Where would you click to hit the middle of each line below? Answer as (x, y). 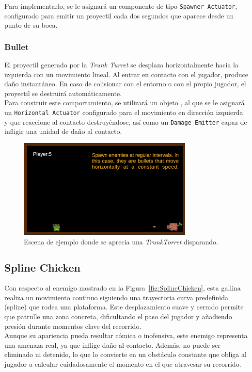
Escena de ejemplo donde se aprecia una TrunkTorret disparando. (121, 241)
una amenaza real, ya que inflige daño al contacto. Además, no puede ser (112, 345)
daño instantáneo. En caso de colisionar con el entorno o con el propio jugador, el (125, 84)
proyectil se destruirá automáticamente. (63, 93)
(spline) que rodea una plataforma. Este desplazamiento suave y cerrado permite (124, 307)
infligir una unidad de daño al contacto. (63, 131)
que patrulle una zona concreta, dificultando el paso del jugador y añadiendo (118, 316)
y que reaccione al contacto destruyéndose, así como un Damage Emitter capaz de (126, 121)
